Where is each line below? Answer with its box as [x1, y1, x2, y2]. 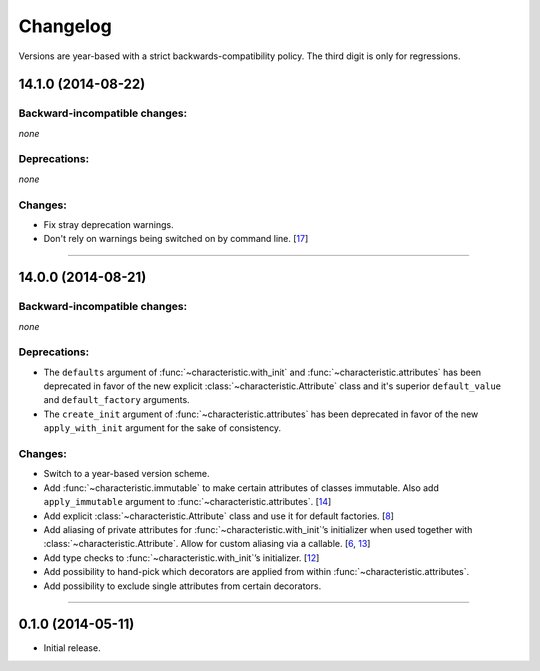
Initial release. [43, 642, 101, 654]
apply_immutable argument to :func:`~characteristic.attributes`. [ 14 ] [43, 496, 332, 508]
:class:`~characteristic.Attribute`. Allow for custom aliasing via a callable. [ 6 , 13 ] [43, 538, 371, 550]
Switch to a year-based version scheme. [43, 468, 210, 480]
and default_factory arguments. [43, 394, 190, 406]
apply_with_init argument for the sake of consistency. [43, 422, 282, 434]
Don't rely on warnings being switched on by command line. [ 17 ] [43, 233, 309, 245]
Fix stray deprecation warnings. [43, 218, 174, 230]
